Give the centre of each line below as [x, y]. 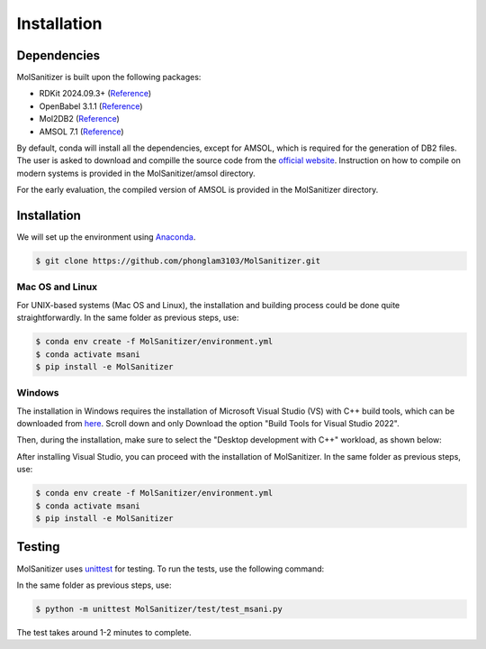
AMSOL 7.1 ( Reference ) [82, 132]
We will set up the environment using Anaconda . [106, 237]
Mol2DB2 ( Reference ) [80, 119]
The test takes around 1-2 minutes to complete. [104, 632]
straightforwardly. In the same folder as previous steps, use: [128, 318]
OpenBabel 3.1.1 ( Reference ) [91, 106]
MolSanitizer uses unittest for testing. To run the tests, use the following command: [171, 569]
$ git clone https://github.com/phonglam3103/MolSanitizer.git [178, 261]
